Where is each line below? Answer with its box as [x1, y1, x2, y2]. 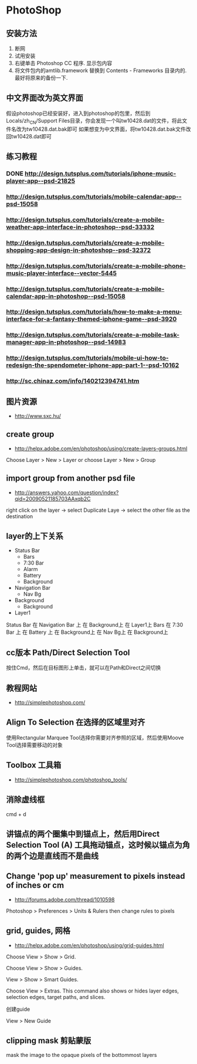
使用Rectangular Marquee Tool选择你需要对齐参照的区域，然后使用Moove [6, 734, 184, 741]
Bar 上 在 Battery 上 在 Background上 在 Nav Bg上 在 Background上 [6, 628, 169, 636]
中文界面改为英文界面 [6, 93, 83, 103]
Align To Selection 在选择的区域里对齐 [6, 718, 145, 728]
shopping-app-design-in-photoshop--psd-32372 [6, 246, 151, 254]
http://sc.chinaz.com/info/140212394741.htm [6, 377, 140, 385]
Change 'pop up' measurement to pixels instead [6, 871, 186, 881]
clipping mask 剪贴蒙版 [6, 1035, 91, 1045]
